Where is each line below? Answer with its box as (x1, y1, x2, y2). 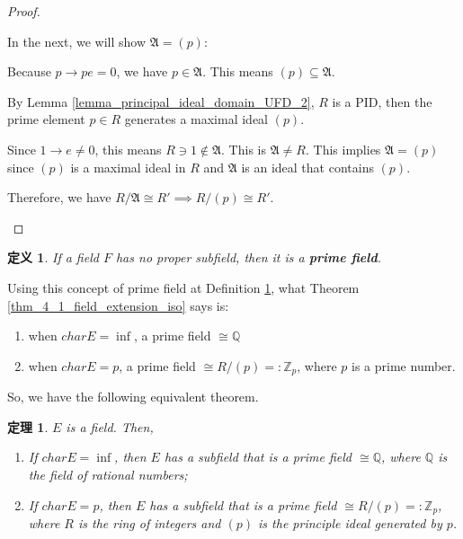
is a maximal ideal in (70, 157, 186, 176)
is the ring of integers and (77, 514, 221, 532)
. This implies (306, 139, 381, 158)
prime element (7, 110, 85, 128)
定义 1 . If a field (7, 248, 99, 267)
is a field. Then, (66, 417, 154, 436)
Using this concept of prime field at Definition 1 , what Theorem (7, 278, 360, 296)
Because (7, 62, 51, 81)
